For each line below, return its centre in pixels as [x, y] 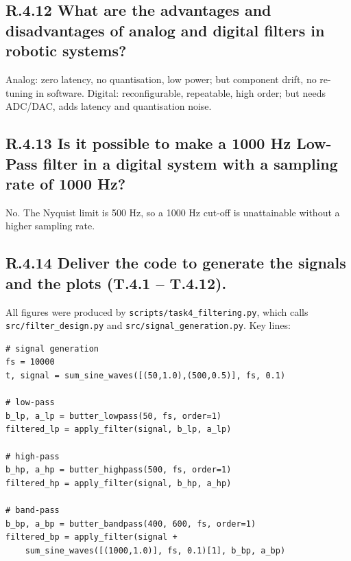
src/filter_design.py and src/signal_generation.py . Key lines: [148, 325]
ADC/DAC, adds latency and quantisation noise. [109, 106]
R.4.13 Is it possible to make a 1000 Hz [148, 143]
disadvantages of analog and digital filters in [165, 30]
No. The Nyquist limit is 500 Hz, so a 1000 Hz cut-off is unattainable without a [173, 212]
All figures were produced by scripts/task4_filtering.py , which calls [157, 311]
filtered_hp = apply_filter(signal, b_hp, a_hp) [119, 483]
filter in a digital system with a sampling [190, 163]
